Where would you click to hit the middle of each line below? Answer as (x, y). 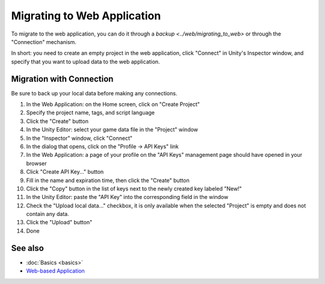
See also (28, 248)
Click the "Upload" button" (59, 222)
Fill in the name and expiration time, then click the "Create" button (108, 180)
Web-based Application (56, 271)
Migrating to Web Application (86, 16)
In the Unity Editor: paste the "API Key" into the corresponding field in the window (127, 197)
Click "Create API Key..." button (65, 172)
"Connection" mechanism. (44, 42)
